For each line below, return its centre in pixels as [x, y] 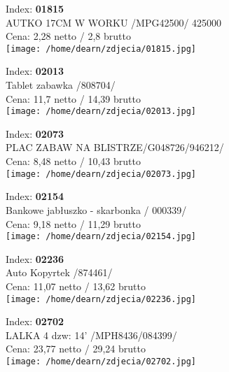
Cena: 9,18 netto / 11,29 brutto [73, 223]
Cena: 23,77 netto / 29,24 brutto [76, 349]
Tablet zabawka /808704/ [61, 85]
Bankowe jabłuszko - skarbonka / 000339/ [96, 209]
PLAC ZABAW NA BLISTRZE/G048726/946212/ [115, 147]
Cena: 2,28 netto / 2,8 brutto [68, 36]
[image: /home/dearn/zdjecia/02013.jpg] [101, 112]
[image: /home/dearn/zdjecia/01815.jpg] [101, 49]
